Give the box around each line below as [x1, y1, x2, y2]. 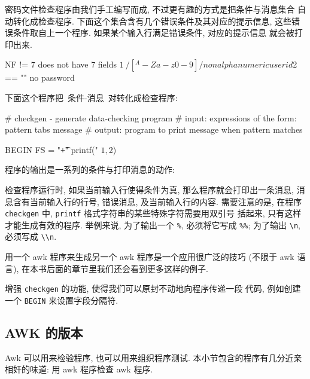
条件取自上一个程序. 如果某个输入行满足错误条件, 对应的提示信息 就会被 [13, 26, 294, 39]
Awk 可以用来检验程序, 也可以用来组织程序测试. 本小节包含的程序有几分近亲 [5, 351, 302, 363]
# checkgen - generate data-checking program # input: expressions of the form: [5, 111, 297, 124]
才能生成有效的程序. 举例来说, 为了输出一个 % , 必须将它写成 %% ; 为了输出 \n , [5, 218, 300, 231]
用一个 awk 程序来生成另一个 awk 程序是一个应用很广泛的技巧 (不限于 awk [5, 250, 294, 263]
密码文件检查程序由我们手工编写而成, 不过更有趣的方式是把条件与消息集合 [5, 3, 295, 15]
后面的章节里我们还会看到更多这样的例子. [46, 262, 208, 274]
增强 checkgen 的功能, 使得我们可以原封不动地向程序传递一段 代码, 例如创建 [5, 282, 301, 295]
